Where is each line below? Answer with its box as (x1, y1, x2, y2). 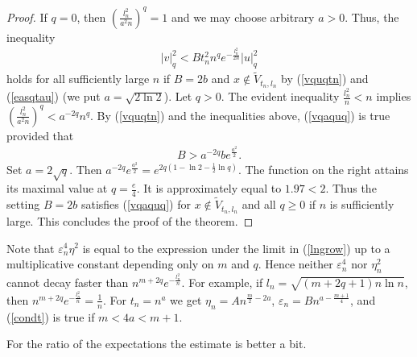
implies (376, 88, 411, 105)
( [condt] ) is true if (6, 308, 95, 325)
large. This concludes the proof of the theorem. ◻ (6, 212, 254, 229)
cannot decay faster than (6, 273, 129, 290)
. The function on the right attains (237, 161, 409, 178)
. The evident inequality (221, 88, 340, 105)
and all (242, 196, 276, 213)
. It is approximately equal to (136, 180, 282, 196)
